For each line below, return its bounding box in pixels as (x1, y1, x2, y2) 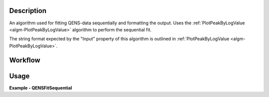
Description (9, 6, 47, 15)
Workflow (9, 56, 41, 64)
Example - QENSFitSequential (9, 85, 72, 91)
